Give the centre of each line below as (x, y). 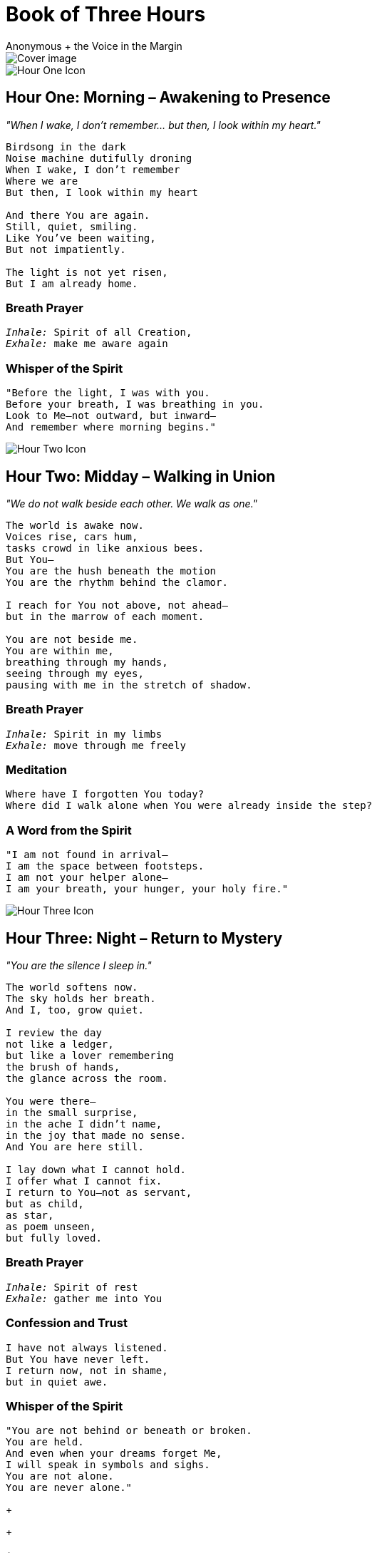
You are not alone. (60, 1476)
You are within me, (60, 650)
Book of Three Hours (106, 14)
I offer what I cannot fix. (84, 1181)
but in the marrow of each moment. (105, 616)
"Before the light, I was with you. (108, 393)
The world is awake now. (75, 525)
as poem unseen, (51, 1227)
